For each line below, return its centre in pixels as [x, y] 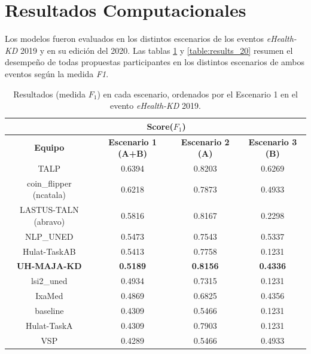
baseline [49, 310]
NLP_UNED [49, 236]
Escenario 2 [205, 141]
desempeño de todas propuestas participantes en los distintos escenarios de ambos [155, 62]
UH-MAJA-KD [49, 266]
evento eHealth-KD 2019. [155, 106]
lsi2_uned [49, 281]
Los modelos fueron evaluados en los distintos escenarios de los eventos [135, 39]
